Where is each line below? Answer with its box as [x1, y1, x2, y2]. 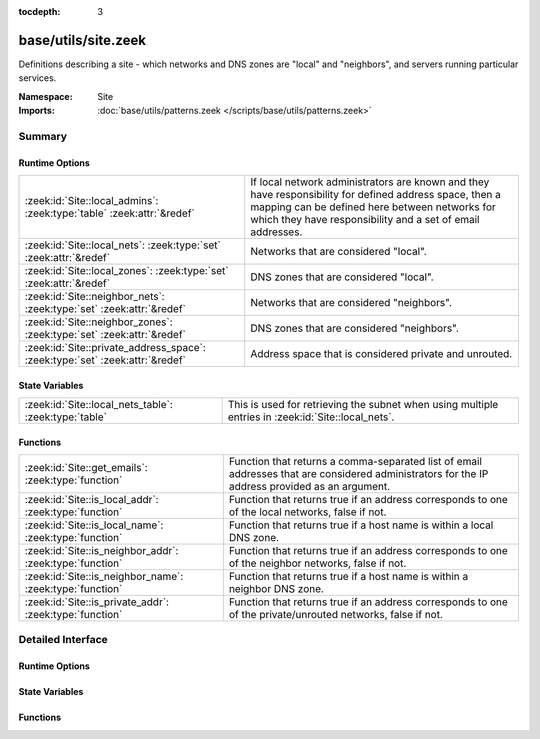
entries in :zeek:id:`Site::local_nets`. [227, 410, 395, 424]
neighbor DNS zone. [228, 582, 325, 596]
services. [18, 72, 57, 84]
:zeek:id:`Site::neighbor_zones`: [24, 315, 174, 329]
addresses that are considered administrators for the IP [228, 467, 489, 481]
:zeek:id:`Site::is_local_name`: [24, 518, 164, 532]
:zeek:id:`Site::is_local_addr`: [24, 493, 159, 507]
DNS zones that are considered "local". [250, 270, 434, 284]
